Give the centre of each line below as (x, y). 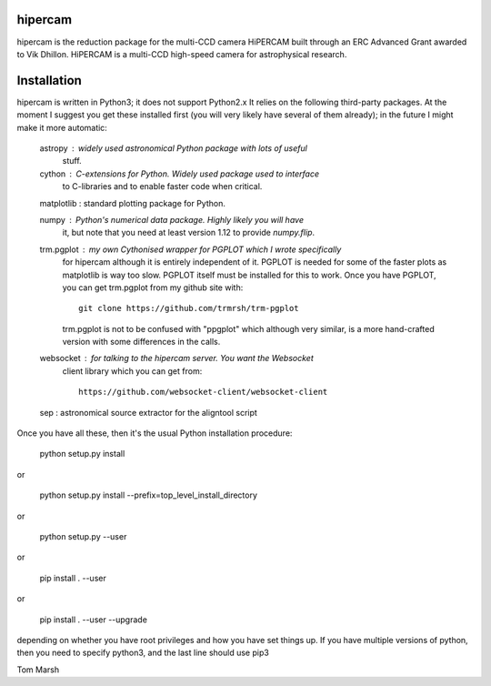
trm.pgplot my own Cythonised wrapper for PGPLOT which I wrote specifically (190, 249)
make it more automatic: (62, 127)
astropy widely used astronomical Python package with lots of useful (174, 148)
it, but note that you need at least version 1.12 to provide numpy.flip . (189, 233)
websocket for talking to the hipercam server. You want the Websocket (176, 358)
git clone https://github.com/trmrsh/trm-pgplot (189, 308)
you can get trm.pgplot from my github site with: (153, 288)
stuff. (72, 161)
